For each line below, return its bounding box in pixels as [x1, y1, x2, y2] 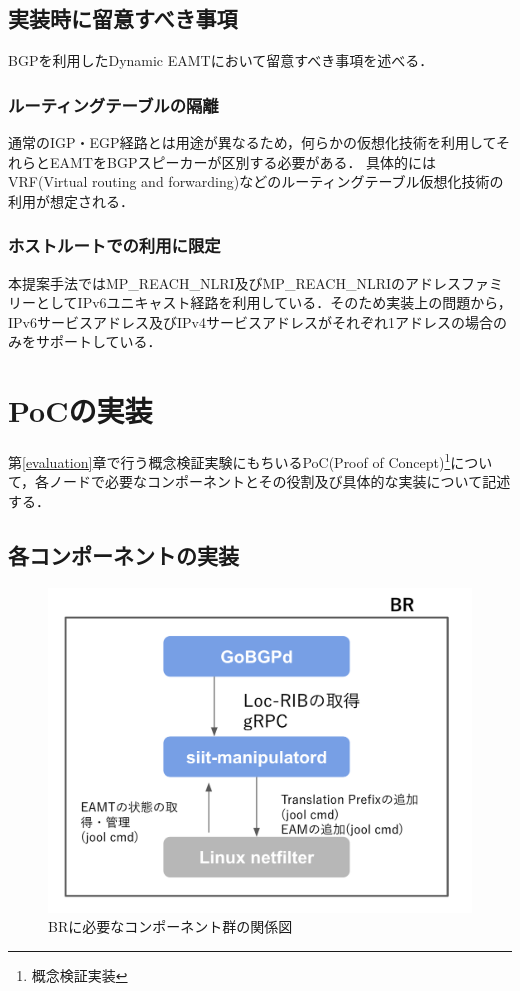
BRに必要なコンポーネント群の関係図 [48, 916, 293, 937]
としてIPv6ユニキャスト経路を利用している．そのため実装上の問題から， [35, 292, 512, 313]
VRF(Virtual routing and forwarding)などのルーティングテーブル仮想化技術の [8, 171, 504, 192]
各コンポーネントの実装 [8, 539, 239, 570]
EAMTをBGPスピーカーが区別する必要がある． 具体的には [49, 151, 437, 172]
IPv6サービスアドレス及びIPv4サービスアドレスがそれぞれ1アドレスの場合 [8, 311, 493, 332]
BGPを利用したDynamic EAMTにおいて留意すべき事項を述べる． [8, 50, 434, 71]
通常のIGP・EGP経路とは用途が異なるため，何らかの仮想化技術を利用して [8, 132, 497, 153]
